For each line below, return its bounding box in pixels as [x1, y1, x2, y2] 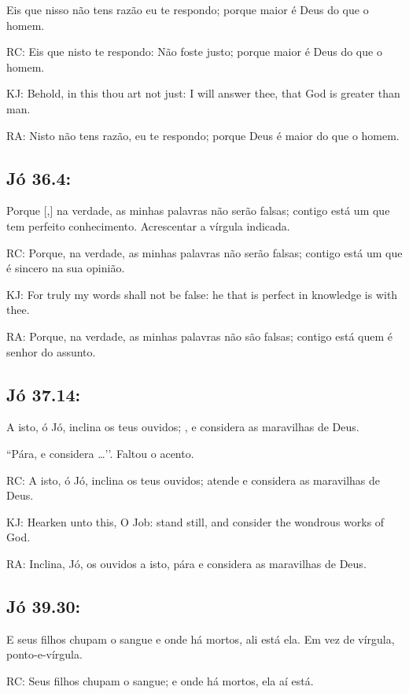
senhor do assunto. [6, 343, 96, 360]
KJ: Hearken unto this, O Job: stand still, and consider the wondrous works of [6, 513, 385, 530]
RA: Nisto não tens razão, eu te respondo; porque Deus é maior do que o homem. [6, 127, 400, 143]
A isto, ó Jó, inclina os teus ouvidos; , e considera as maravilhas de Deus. [6, 419, 359, 435]
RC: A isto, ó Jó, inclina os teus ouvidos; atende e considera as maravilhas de [6, 471, 381, 488]
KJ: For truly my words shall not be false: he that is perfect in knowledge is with [6, 286, 398, 302]
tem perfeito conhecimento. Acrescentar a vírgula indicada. [6, 217, 290, 234]
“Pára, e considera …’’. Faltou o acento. [6, 445, 194, 461]
